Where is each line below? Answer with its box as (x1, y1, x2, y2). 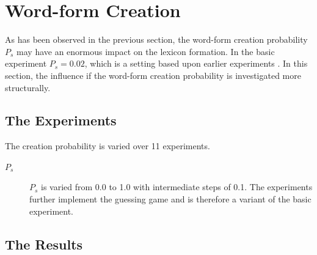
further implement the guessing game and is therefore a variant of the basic (29, 193, 312, 205)
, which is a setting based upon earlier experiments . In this (84, 57, 308, 70)
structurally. (5, 81, 51, 94)
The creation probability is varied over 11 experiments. (5, 139, 210, 152)
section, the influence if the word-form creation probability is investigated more (5, 68, 301, 81)
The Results (5, 234, 83, 253)
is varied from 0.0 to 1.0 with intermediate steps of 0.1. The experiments (41, 180, 313, 193)
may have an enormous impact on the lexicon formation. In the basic (16, 45, 275, 57)
